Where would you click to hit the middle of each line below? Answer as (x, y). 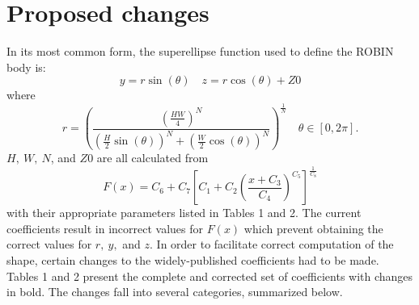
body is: (26, 67)
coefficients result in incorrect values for (105, 228)
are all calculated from (152, 158)
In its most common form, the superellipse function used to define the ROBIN (200, 51)
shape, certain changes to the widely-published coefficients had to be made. (193, 259)
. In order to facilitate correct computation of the (272, 244)
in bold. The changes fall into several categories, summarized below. (175, 292)
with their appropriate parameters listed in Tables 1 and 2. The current (184, 213)
